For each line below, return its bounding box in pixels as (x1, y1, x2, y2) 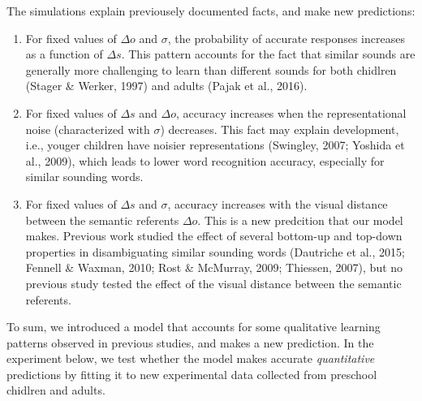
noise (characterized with (25, 120, 150, 137)
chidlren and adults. (6, 382, 105, 399)
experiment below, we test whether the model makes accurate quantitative (6, 350, 375, 367)
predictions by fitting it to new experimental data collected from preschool (6, 365, 377, 382)
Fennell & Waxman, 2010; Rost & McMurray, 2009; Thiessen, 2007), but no (25, 259, 403, 276)
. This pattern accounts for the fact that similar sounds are (121, 45, 416, 63)
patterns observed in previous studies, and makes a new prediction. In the (6, 334, 374, 351)
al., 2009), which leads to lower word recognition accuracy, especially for (25, 152, 385, 169)
